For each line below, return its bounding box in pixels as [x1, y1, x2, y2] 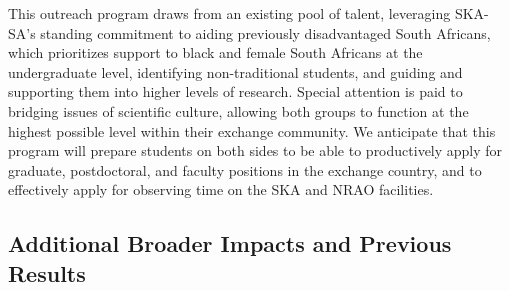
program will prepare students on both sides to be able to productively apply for [8, 140, 503, 161]
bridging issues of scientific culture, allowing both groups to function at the [8, 100, 469, 121]
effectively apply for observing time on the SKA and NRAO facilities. [8, 179, 434, 200]
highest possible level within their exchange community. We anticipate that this [8, 120, 496, 141]
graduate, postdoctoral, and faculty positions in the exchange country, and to [8, 159, 482, 180]
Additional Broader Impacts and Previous [8, 228, 452, 259]
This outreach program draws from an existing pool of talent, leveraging [8, 3, 451, 23]
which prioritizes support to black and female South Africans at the [8, 42, 423, 63]
